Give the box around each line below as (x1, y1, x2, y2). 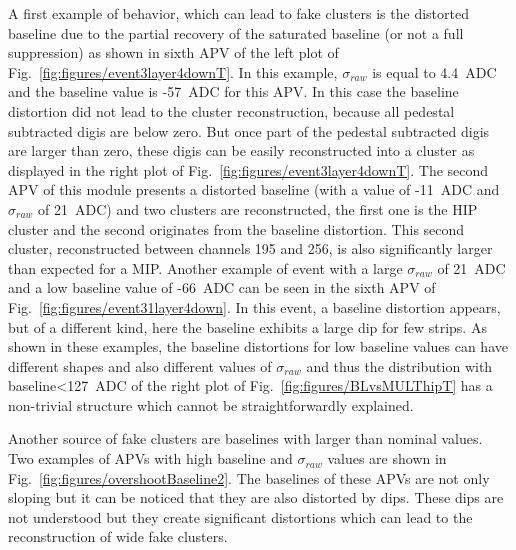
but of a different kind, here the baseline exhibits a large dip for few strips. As (8, 316, 487, 337)
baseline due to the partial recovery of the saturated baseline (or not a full (8, 22, 464, 43)
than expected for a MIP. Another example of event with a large (8, 257, 403, 278)
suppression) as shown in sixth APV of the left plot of (8, 42, 339, 63)
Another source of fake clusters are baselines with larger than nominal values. (8, 428, 483, 449)
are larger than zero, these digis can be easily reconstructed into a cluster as (8, 140, 475, 161)
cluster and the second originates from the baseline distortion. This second (8, 218, 465, 239)
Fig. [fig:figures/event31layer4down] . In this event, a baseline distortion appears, (8, 296, 501, 317)
